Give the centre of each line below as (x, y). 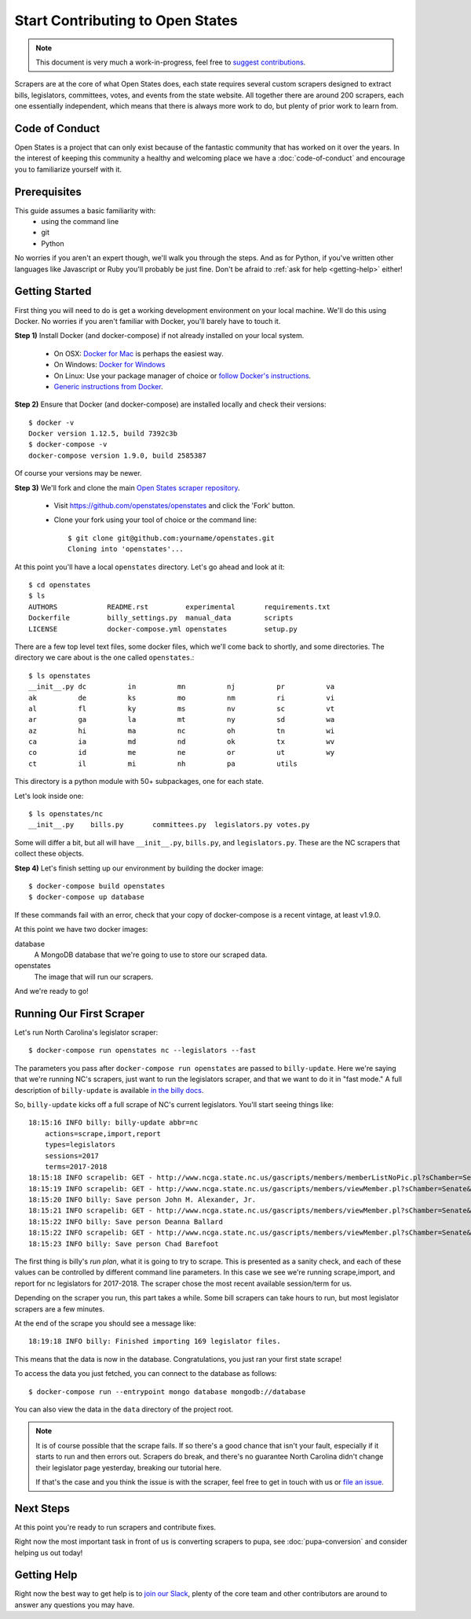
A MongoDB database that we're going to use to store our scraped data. (151, 955)
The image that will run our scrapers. (94, 977)
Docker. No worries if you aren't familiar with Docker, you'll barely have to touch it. (148, 321)
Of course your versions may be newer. (78, 473)
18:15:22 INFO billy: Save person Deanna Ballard (126, 1222)
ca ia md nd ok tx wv (182, 742)
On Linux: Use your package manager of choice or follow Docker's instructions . (183, 375)
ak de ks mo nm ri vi (182, 697)
